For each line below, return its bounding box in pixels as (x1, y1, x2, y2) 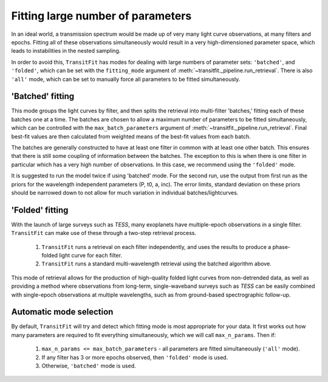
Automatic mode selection (11, 307, 114, 317)
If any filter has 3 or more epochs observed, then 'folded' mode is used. (41, 353, 228, 361)
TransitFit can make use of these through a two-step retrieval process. (11, 230, 197, 237)
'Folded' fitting (11, 205, 69, 215)
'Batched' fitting (11, 91, 75, 101)
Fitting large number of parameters (11, 9, 192, 22)
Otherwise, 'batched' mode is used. (41, 362, 136, 370)
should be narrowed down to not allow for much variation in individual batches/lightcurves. (11, 189, 239, 196)
